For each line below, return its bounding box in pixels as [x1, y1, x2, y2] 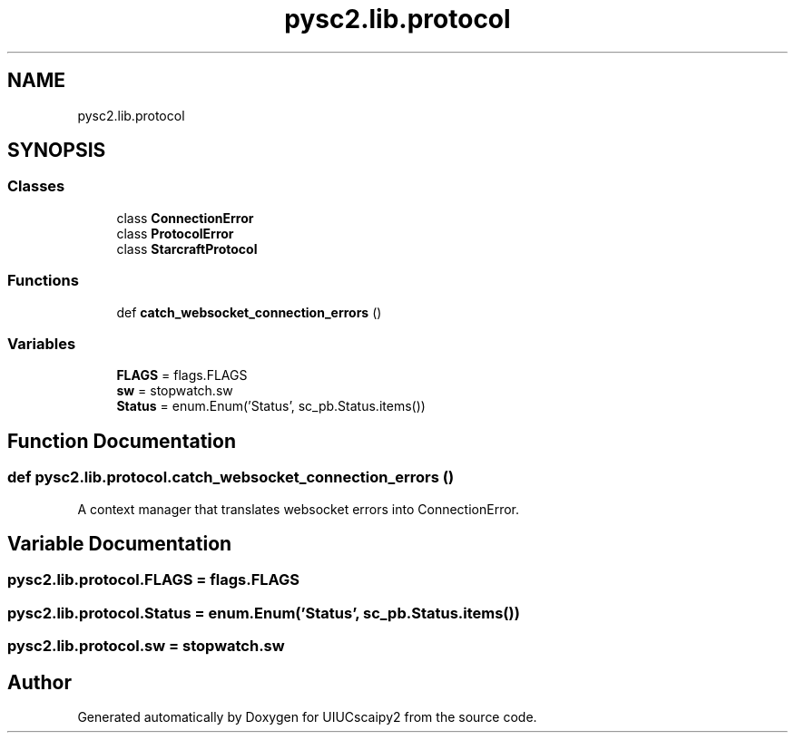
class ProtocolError [116, 225, 234, 241]
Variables [7, 334, 76, 353]
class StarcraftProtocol [116, 240, 258, 257]
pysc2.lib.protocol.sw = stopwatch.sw [7, 637, 285, 656]
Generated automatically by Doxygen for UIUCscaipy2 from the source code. [77, 708, 537, 725]
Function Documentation [7, 429, 236, 453]
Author [7, 670, 72, 694]
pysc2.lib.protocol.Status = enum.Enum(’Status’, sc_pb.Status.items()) [7, 603, 520, 622]
